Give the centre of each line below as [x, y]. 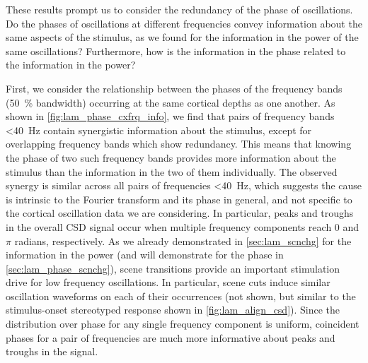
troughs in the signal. [52, 351]
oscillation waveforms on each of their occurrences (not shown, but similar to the [181, 296]
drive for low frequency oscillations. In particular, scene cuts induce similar [168, 282]
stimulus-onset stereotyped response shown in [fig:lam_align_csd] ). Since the [173, 310]
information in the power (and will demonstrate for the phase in [145, 255]
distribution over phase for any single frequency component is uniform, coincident [183, 324]
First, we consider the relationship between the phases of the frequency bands [174, 88]
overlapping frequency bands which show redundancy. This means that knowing [179, 144]
